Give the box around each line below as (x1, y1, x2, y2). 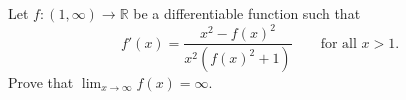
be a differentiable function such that (133, 3, 361, 23)
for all (320, 36, 357, 51)
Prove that (8, 72, 74, 92)
